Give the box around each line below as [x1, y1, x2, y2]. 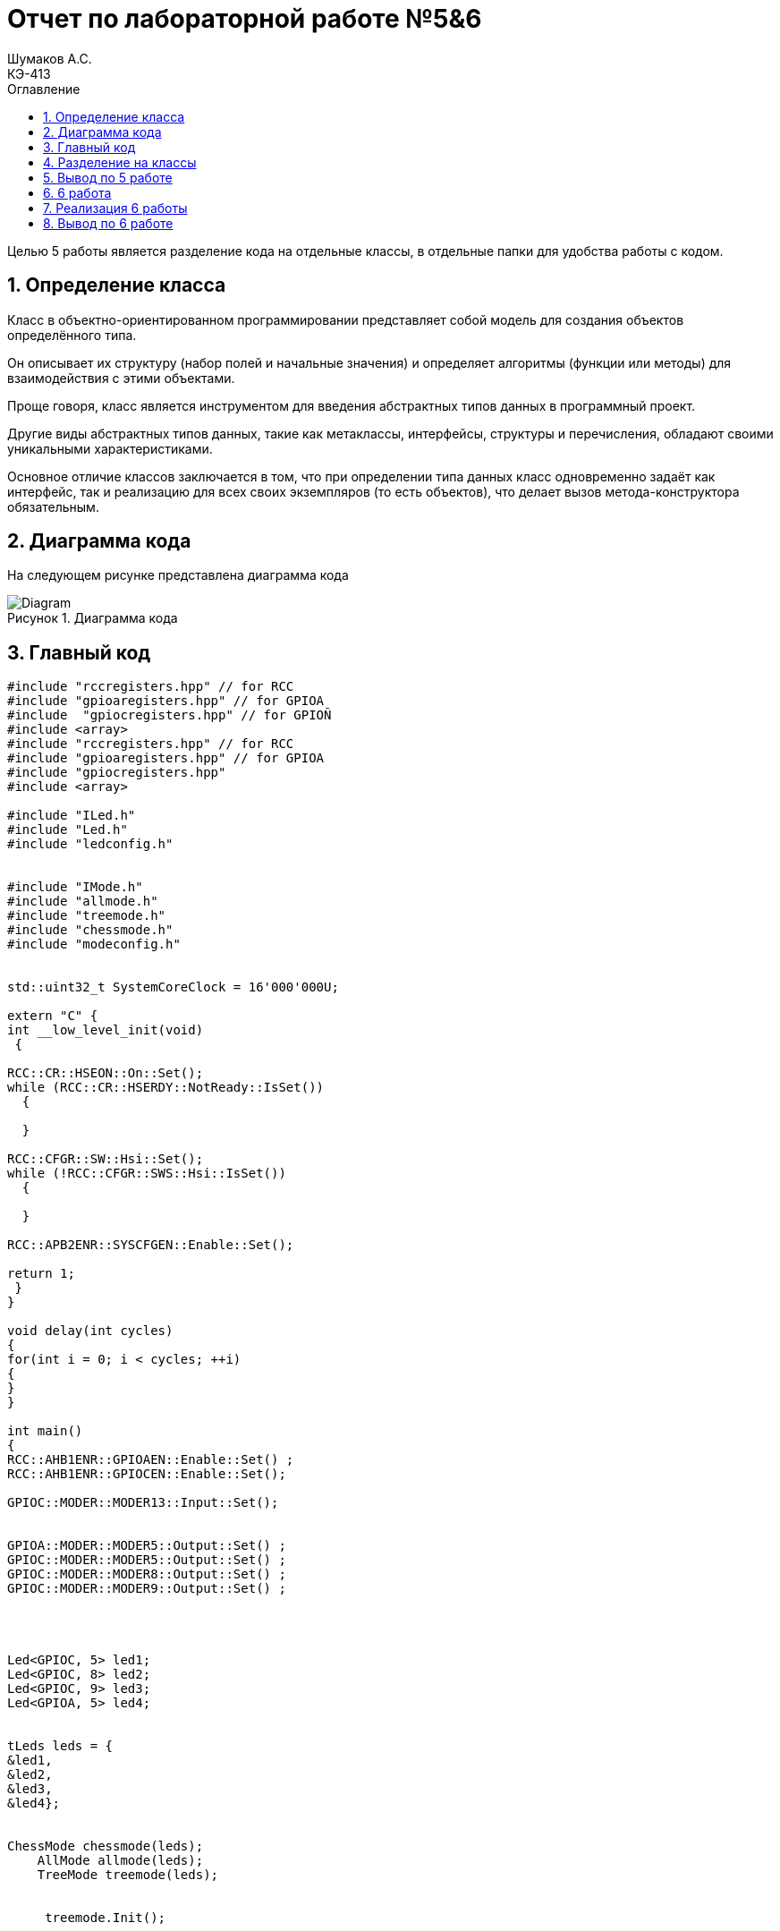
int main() [7, 1424, 83, 1439]
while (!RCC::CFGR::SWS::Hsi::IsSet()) [7, 1166, 286, 1181]
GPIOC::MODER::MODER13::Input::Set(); [7, 1495, 279, 1510]
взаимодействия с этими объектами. [7, 370, 235, 386]
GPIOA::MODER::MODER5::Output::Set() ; [7, 1538, 286, 1553]
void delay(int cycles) [7, 1323, 174, 1339]
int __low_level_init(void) [7, 1023, 204, 1038]
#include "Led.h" [7, 822, 128, 838]
